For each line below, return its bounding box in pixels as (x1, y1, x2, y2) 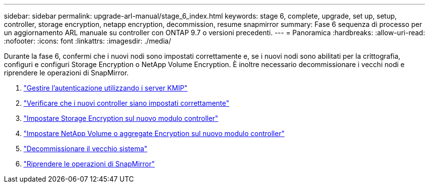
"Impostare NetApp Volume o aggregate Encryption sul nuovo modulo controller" (24, 129, 285, 138)
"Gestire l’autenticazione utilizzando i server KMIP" (24, 84, 188, 92)
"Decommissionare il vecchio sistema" (24, 144, 147, 153)
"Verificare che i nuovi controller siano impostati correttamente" (24, 99, 229, 107)
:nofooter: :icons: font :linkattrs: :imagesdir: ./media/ (4, 37, 171, 45)
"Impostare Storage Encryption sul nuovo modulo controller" (24, 114, 218, 122)
